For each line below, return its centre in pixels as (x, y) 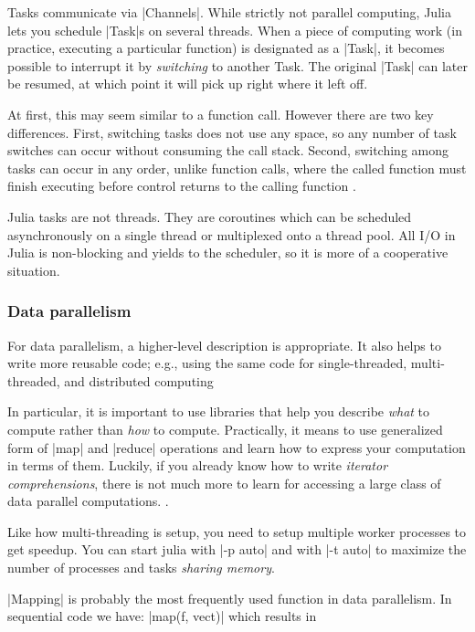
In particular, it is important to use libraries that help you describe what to (219, 411)
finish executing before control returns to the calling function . (182, 186)
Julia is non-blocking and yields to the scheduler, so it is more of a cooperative (228, 253)
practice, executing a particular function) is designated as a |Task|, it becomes (226, 48)
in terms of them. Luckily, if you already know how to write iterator (198, 465)
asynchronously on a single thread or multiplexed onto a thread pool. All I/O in (232, 234)
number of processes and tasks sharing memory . (141, 568)
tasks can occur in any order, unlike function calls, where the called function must (237, 168)
